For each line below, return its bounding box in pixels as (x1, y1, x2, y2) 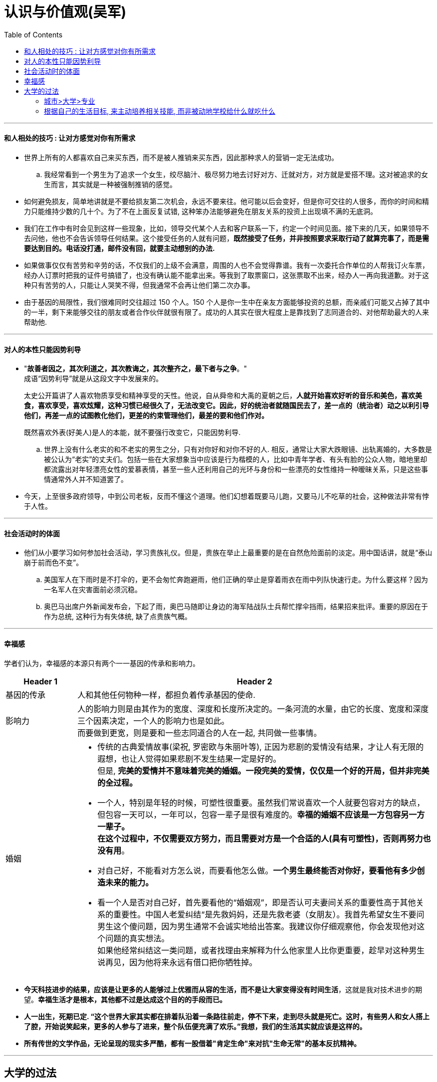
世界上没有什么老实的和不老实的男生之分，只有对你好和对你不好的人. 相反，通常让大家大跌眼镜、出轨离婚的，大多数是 (44, 445, 432, 454)
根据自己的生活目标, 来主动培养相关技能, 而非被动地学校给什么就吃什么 (44, 106, 275, 115)
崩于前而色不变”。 (24, 558, 83, 567)
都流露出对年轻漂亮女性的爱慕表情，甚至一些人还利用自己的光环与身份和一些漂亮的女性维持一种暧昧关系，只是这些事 (44, 465, 428, 474)
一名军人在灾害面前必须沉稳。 (44, 585, 142, 594)
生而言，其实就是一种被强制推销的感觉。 (44, 180, 177, 189)
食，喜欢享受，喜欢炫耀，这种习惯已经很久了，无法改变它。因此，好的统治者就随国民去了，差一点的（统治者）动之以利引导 (24, 401, 429, 410)
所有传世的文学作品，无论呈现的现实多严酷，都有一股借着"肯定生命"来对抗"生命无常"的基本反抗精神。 (24, 1039, 361, 1048)
